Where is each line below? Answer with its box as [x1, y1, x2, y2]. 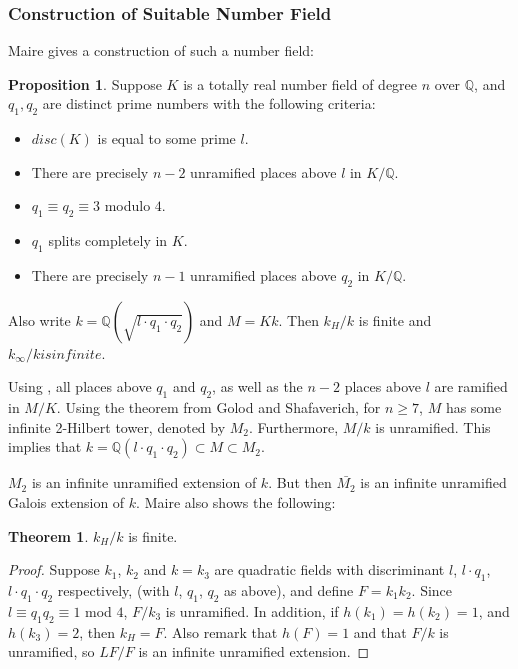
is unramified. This [375, 416, 491, 437]
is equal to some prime [97, 128, 236, 149]
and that [353, 621, 407, 642]
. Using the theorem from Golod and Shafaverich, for [56, 397, 381, 418]
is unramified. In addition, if [165, 600, 339, 621]
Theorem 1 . [8, 525, 89, 546]
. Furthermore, [249, 416, 339, 437]
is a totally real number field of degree [183, 73, 418, 94]
